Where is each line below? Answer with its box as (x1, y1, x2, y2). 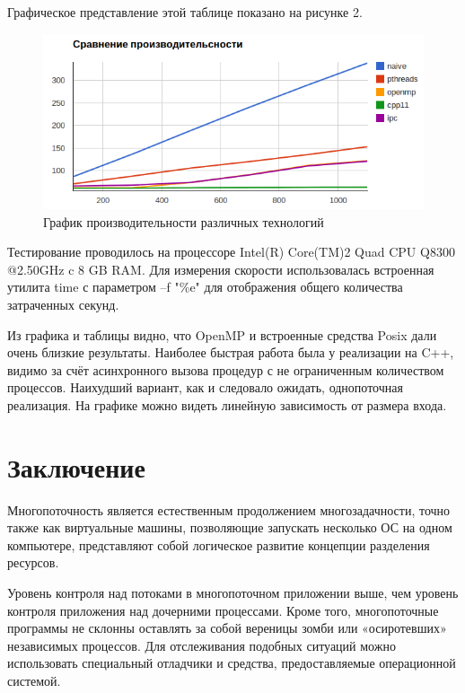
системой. (7, 671, 61, 690)
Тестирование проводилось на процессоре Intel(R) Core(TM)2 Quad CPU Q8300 (7, 242, 455, 261)
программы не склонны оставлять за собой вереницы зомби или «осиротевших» (7, 618, 447, 637)
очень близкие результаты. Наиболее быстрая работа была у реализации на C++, (7, 343, 454, 362)
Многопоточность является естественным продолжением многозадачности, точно (7, 500, 451, 519)
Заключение (7, 448, 145, 485)
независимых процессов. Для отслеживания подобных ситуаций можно (7, 636, 396, 654)
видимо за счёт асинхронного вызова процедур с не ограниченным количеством (7, 360, 444, 379)
